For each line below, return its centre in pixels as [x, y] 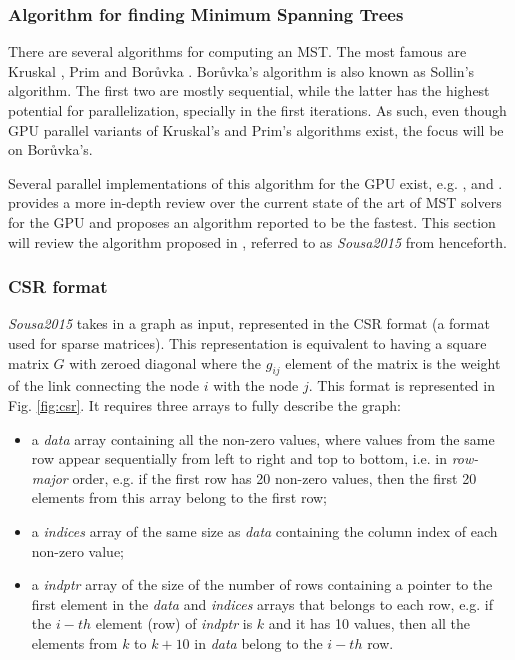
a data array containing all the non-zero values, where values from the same [263, 438]
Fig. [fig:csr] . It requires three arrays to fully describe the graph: [204, 404]
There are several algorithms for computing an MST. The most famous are [237, 51]
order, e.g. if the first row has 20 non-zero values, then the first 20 [274, 477]
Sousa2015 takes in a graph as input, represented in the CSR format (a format [249, 323]
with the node [256, 385]
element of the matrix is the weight [393, 362]
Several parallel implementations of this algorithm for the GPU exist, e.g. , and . [255, 182]
